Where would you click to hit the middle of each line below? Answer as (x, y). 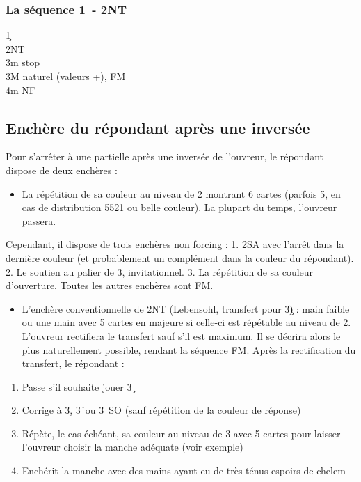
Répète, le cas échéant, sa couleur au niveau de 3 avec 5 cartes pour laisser (181, 433)
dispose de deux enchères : (62, 170)
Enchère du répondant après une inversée (158, 127)
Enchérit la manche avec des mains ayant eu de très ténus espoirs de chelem (184, 471)
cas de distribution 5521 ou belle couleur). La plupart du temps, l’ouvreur (179, 207)
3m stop (23, 62)
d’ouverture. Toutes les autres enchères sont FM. (110, 285)
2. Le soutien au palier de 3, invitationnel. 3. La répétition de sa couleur (160, 271)
